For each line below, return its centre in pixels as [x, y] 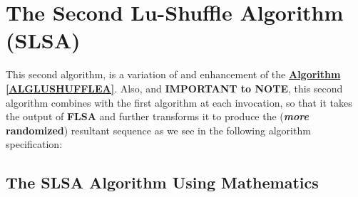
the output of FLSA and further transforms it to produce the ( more [157, 116]
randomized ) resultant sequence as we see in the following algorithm [158, 130]
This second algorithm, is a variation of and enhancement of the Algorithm [173, 74]
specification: [34, 144]
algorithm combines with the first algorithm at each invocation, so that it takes [179, 102]
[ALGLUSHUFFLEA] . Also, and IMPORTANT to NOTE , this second [174, 88]
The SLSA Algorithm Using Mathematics [162, 182]
